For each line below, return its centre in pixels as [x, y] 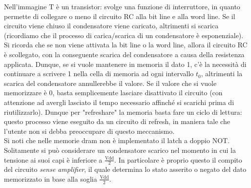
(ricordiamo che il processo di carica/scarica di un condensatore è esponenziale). [124, 35]
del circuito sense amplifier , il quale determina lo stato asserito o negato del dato [125, 169]
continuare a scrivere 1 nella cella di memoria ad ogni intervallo [99, 73]
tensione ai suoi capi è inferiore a [53, 159]
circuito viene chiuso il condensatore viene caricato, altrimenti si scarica [111, 26]
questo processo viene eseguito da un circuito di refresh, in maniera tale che [117, 121]
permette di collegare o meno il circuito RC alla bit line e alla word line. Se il [120, 16]
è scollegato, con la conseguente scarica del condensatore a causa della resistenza [124, 54]
